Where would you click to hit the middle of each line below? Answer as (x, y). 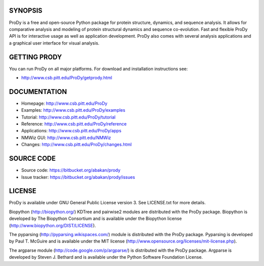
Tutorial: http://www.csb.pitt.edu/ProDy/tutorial (68, 117)
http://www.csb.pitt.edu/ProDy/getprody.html (67, 77)
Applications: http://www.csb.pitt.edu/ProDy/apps (71, 131)
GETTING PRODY (35, 57)
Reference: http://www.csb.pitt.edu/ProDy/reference (74, 124)
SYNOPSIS (26, 11)
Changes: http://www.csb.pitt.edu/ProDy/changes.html (77, 145)
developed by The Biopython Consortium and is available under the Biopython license (95, 218)
